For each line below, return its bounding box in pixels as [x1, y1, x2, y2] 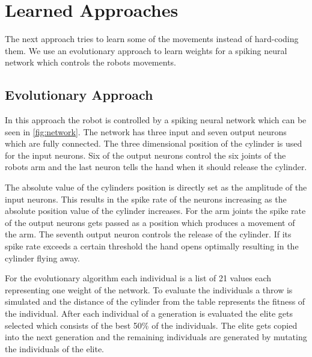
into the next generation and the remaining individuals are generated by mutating [5, 331, 307, 343]
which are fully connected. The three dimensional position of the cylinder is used [5, 137, 302, 150]
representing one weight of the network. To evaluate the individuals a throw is [5, 283, 293, 296]
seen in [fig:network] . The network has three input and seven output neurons [5, 125, 287, 138]
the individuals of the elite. [5, 342, 104, 355]
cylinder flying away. [5, 251, 80, 264]
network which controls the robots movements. [5, 56, 176, 69]
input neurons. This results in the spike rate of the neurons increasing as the [5, 192, 287, 205]
